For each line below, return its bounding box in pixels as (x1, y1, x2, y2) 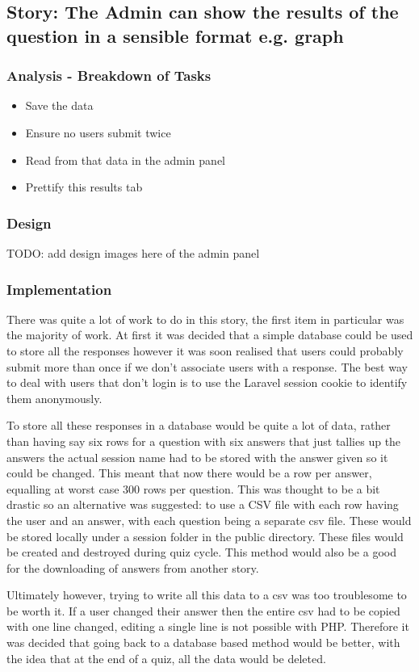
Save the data (25, 97, 94, 114)
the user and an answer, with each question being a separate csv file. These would (6, 511, 412, 528)
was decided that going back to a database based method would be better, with (6, 634, 400, 651)
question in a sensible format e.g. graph (6, 23, 344, 48)
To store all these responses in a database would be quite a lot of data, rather (6, 417, 391, 434)
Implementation (6, 279, 112, 299)
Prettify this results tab (25, 178, 143, 195)
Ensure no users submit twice (25, 124, 171, 141)
